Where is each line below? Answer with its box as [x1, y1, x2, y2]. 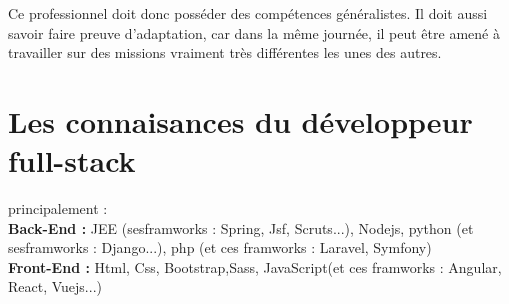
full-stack [8, 140, 136, 181]
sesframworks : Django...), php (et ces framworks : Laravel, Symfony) [8, 237, 432, 258]
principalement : [8, 198, 108, 219]
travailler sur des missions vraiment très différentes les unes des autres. [8, 42, 442, 63]
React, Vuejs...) [8, 276, 102, 297]
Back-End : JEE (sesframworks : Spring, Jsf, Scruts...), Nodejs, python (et [8, 217, 474, 238]
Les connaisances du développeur [8, 100, 473, 141]
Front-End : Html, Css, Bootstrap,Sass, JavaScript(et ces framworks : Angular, [8, 256, 502, 277]
